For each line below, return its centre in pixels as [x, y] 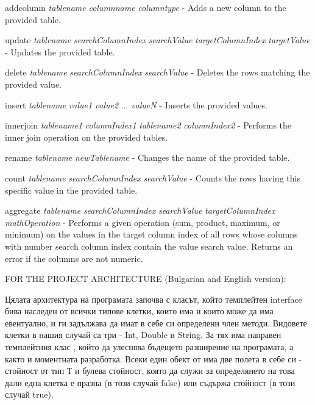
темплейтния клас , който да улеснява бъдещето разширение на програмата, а [149, 347]
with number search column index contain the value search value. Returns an [149, 246]
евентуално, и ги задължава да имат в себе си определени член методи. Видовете [156, 322]
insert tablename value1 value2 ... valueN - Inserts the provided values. [136, 104]
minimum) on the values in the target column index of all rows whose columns [151, 234]
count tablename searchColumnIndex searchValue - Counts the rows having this [153, 178]
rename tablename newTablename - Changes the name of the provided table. [147, 157]
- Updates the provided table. [60, 51]
